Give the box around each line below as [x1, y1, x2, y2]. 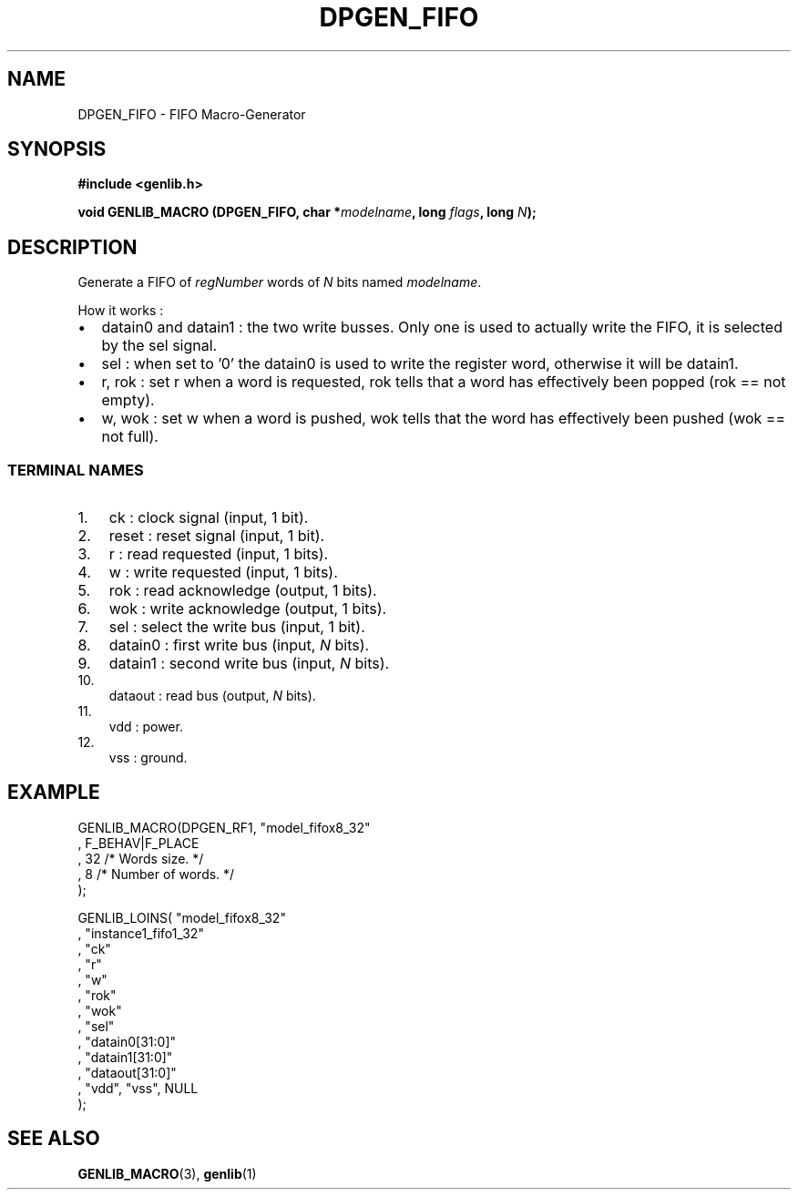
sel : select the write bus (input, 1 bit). [108, 618, 365, 637]
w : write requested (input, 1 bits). [108, 563, 338, 582]
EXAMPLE [7, 781, 100, 804]
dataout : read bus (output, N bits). [108, 688, 316, 704]
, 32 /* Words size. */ [77, 850, 204, 866]
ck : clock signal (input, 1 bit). [108, 508, 309, 527]
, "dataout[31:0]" [77, 1064, 177, 1080]
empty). [101, 391, 155, 410]
